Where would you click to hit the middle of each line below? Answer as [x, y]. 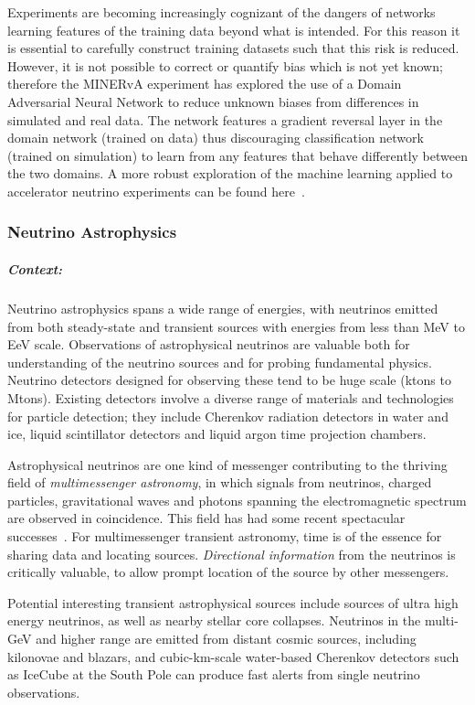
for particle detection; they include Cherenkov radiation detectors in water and [228, 416]
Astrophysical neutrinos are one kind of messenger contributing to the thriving [227, 464]
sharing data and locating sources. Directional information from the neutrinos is [232, 554]
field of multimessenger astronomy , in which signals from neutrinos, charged [220, 482]
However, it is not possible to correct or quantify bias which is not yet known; [225, 65]
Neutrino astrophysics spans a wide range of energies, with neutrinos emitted [223, 308]
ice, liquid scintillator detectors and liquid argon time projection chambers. [217, 434]
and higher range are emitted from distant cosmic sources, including [226, 639]
